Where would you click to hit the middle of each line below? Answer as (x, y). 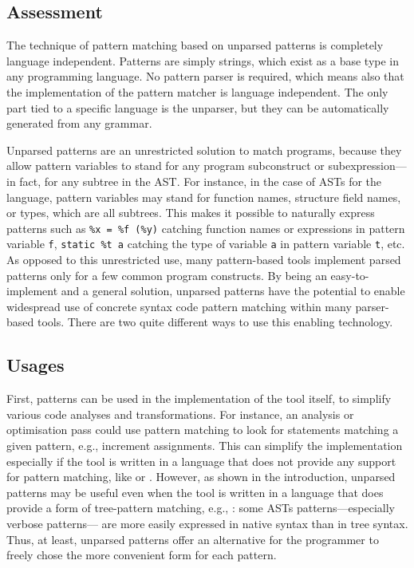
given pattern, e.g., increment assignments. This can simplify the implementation (205, 445)
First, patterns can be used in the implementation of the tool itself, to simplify (199, 398)
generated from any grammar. (79, 123)
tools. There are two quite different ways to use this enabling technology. (215, 322)
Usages (35, 365)
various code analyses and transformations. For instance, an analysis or (180, 414)
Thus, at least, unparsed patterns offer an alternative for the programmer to (193, 539)
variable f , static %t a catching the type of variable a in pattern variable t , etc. (206, 244)
